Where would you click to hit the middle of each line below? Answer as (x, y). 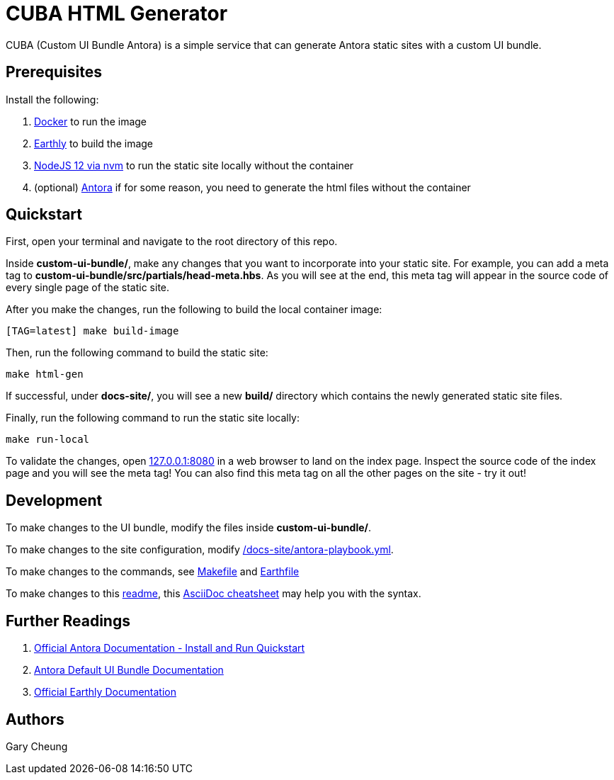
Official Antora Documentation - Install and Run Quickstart (170, 648)
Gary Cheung (37, 746)
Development (54, 500)
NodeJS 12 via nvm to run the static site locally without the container (194, 165)
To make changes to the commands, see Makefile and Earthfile (153, 572)
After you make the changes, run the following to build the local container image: (194, 310)
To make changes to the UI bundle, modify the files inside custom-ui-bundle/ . (189, 528)
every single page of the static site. (88, 288)
